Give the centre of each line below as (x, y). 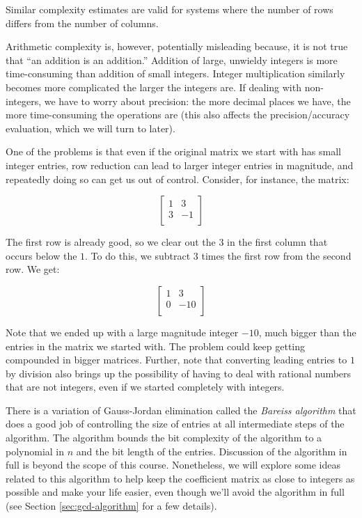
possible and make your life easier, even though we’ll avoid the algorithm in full (175, 492)
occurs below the (41, 255)
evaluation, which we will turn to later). (90, 128)
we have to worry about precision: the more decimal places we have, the (197, 101)
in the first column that (277, 242)
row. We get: (33, 269)
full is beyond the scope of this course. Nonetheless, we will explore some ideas (173, 465)
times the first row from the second (276, 255)
